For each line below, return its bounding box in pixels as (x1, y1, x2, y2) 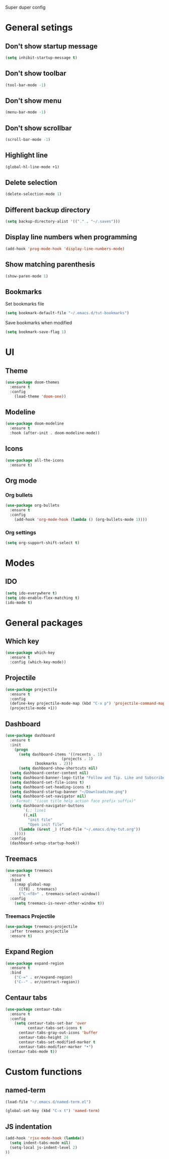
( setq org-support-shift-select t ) (5, 540, 80, 546)
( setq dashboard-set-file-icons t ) (10, 780, 84, 785)
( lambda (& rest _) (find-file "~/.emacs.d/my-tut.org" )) (18, 827, 141, 832)
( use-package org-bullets (5, 503, 59, 508)
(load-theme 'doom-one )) (14, 394, 66, 399)
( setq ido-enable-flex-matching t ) (5, 595, 80, 600)
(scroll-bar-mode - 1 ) (5, 137, 51, 143)
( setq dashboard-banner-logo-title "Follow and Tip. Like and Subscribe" (10, 775, 167, 780)
